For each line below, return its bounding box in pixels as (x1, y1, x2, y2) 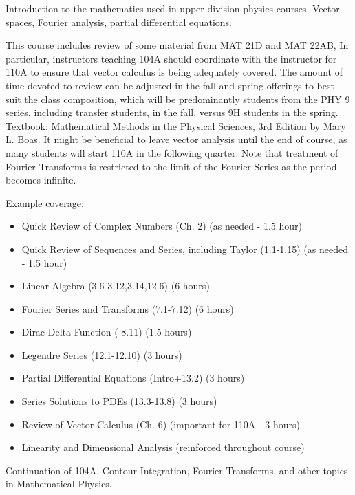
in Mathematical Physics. (6, 476, 112, 491)
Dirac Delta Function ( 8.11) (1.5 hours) (21, 324, 192, 339)
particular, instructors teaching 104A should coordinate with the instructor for (6, 51, 337, 65)
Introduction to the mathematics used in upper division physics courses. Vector (6, 1, 340, 15)
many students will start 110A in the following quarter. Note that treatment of (6, 145, 338, 159)
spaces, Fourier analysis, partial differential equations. (6, 14, 232, 29)
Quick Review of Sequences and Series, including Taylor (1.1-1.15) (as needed (21, 241, 348, 256)
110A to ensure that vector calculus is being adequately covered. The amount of (6, 65, 343, 79)
